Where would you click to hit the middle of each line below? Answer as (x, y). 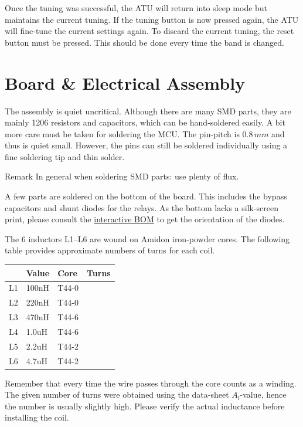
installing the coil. (37, 417)
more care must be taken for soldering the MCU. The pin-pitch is (122, 133)
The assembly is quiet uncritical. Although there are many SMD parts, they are (148, 111)
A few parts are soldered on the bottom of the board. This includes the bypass (146, 196)
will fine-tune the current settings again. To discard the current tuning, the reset (149, 31)
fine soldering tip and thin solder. (65, 156)
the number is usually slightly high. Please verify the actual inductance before (145, 406)
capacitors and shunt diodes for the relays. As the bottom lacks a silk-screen (142, 207)
